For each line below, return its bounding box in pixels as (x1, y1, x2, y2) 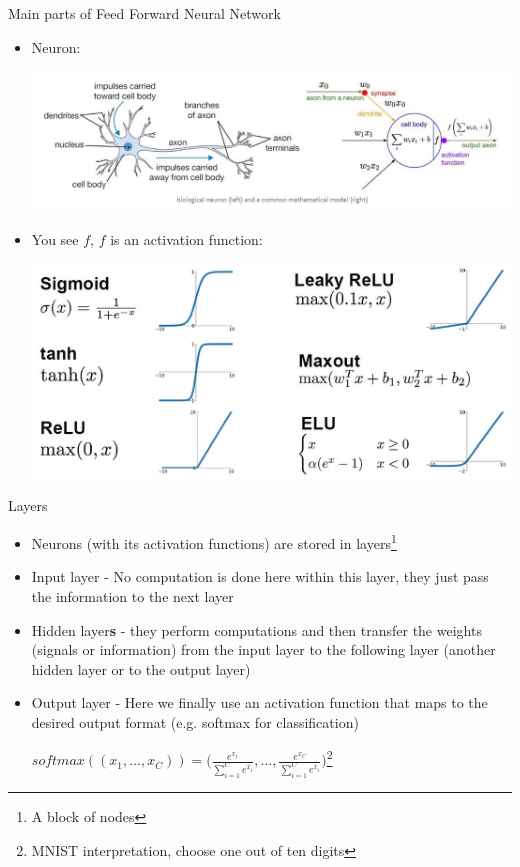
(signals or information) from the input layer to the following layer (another (31, 639, 496, 660)
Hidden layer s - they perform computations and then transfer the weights (31, 619, 482, 640)
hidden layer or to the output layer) (31, 658, 251, 679)
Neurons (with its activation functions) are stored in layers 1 (31, 530, 397, 553)
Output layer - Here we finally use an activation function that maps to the (31, 692, 488, 713)
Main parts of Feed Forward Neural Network (8, 3, 281, 23)
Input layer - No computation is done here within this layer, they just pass (31, 566, 489, 587)
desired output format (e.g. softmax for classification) (31, 711, 359, 732)
